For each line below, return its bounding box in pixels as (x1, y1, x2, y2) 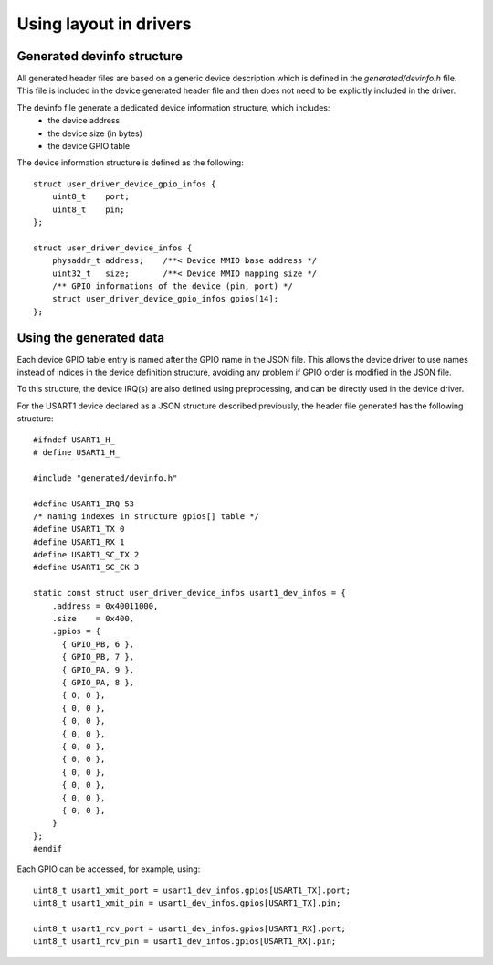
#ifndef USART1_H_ (33, 434, 116, 445)
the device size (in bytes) (47, 128, 143, 139)
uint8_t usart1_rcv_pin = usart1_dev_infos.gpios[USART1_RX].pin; (33, 937, 337, 947)
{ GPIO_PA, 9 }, (61, 664, 135, 675)
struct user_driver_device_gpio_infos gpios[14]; (51, 293, 278, 304)
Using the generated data (16, 330, 164, 345)
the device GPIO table (47, 141, 131, 152)
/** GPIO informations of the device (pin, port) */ (51, 281, 294, 292)
